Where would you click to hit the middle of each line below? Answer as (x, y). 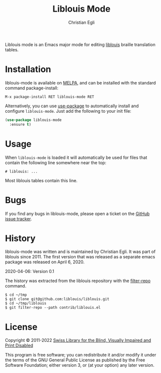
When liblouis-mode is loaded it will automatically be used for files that (76, 157)
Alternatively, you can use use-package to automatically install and (72, 106)
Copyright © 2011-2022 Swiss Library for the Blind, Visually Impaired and (78, 340)
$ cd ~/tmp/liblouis (26, 304)
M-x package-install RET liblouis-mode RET (50, 97)
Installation (28, 69)
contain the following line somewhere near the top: (56, 162)
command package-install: (32, 88)
